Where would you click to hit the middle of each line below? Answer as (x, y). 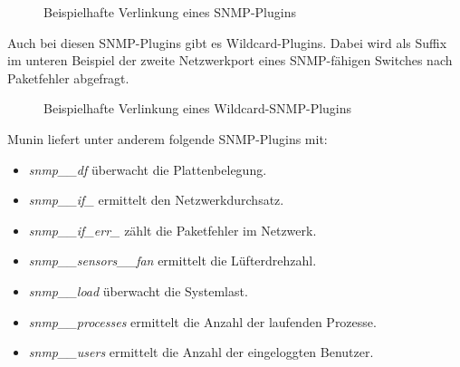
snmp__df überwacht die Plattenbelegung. (148, 169)
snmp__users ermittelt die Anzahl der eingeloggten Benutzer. (201, 352)
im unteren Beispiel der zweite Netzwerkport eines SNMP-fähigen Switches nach (230, 60)
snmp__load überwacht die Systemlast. (138, 290)
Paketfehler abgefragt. (68, 77)
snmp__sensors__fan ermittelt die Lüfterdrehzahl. (172, 261)
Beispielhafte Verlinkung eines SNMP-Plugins (170, 12)
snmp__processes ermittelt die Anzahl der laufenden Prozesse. (202, 321)
